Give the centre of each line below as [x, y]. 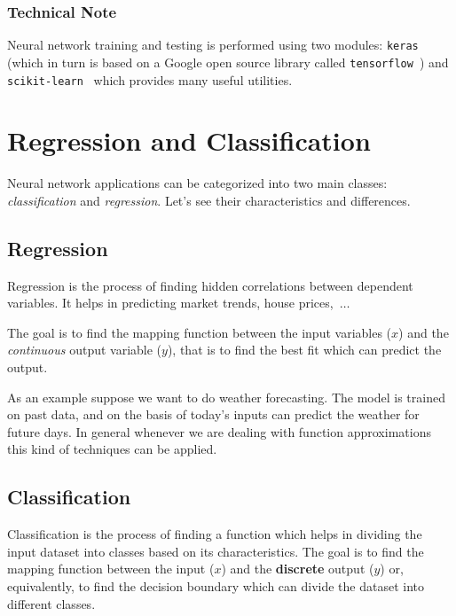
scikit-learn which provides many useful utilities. [150, 79]
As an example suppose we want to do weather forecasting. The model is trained [226, 397]
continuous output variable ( [85, 350]
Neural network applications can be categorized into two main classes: [197, 183]
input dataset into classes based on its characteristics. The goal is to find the [216, 551]
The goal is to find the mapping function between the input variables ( [200, 332]
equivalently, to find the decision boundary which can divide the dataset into [216, 586]
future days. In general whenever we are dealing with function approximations [219, 431]
